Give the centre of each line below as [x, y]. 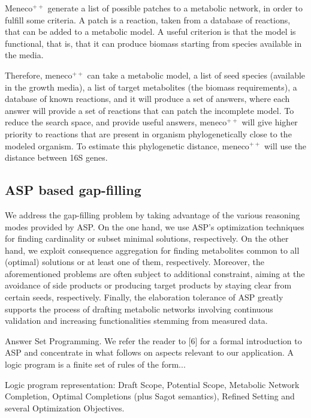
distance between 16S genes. [56, 157]
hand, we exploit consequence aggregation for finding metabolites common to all [152, 250]
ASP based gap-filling [73, 190]
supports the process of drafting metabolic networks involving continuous [139, 309]
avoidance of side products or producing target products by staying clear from [148, 285]
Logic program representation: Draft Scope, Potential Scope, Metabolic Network [152, 384]
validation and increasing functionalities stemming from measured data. [136, 321]
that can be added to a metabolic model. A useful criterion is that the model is [150, 31]
